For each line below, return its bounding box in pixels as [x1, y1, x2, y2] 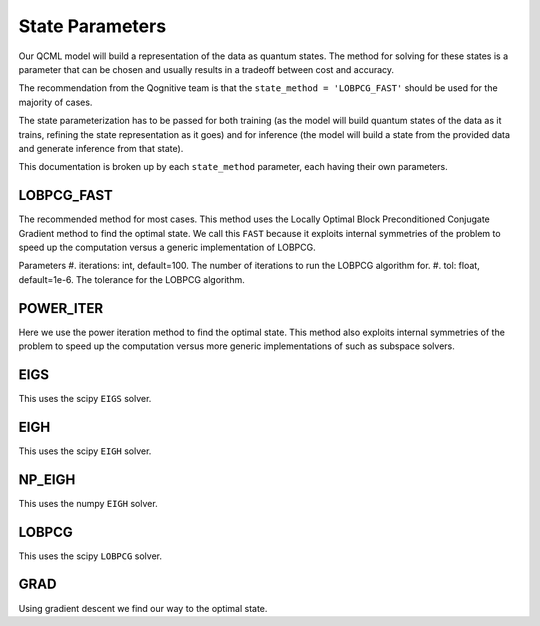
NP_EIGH [18, 471, 76, 488]
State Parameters [18, 15, 167, 37]
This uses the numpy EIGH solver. [18, 497, 159, 509]
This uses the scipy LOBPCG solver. [18, 550, 162, 562]
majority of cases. [18, 96, 93, 108]
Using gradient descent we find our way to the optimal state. [18, 602, 268, 614]
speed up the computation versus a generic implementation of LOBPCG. [18, 241, 316, 253]
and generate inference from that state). [18, 142, 184, 154]
